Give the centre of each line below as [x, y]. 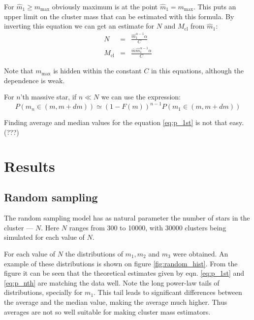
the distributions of [94, 254]
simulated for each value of [44, 237]
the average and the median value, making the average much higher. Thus [116, 302]
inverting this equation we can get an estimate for [79, 26]
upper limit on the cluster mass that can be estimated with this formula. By [119, 16]
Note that [19, 71]
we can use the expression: [141, 97]
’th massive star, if [48, 97]
